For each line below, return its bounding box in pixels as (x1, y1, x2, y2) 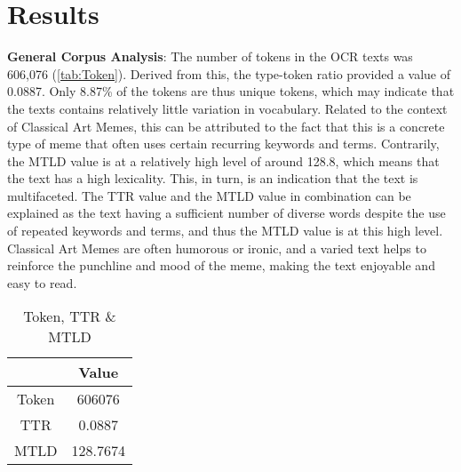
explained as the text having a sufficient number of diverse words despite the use (7, 204, 446, 222)
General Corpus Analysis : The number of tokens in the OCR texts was (7, 47, 413, 66)
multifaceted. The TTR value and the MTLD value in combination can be (7, 186, 411, 204)
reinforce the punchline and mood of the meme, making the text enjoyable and (7, 256, 435, 275)
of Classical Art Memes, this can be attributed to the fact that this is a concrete (7, 116, 445, 135)
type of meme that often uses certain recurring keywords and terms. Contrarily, (7, 134, 440, 153)
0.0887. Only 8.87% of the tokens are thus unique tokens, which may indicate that (7, 82, 455, 100)
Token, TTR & (23, 306, 116, 327)
